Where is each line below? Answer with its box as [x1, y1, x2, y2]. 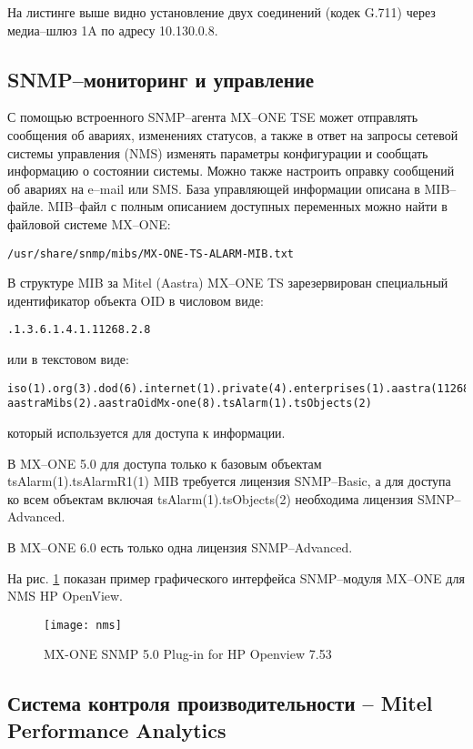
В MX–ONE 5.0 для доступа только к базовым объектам [7, 453, 322, 472]
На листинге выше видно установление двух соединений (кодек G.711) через [7, 3, 436, 21]
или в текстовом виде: [7, 349, 129, 369]
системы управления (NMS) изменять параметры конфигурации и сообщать [7, 143, 428, 162]
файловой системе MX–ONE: [7, 214, 171, 233]
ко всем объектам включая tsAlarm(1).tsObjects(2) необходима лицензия [7, 489, 414, 508]
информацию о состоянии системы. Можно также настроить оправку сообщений [7, 161, 455, 180]
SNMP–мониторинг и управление [7, 65, 315, 93]
